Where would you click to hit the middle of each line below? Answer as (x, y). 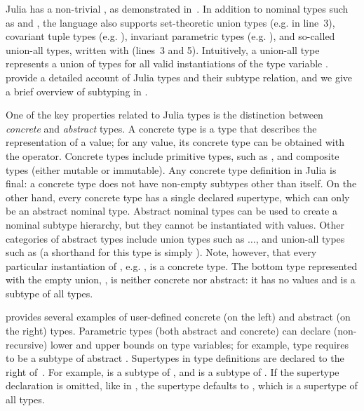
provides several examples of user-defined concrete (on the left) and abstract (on (178, 317)
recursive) (27, 344)
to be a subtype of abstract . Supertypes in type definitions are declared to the (175, 358)
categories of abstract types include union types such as (125, 238)
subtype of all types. (49, 293)
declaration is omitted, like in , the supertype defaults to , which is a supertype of (182, 385)
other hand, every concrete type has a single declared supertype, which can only (178, 197)
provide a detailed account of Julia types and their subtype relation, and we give (179, 77)
